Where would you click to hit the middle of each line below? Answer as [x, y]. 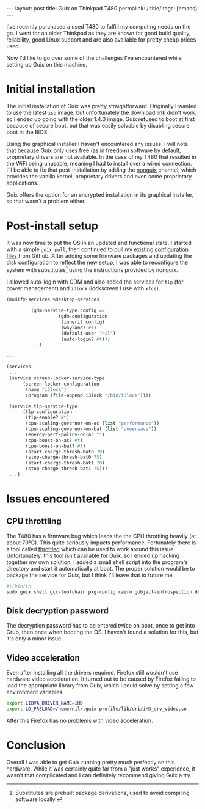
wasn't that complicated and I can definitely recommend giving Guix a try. [99, 775]
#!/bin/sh [19, 586]
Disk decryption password [57, 611]
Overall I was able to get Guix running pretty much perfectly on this [91, 762]
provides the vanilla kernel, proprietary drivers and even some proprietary [99, 176]
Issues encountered [58, 499]
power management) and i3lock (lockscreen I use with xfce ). [83, 288]
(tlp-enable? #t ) [47, 418]
